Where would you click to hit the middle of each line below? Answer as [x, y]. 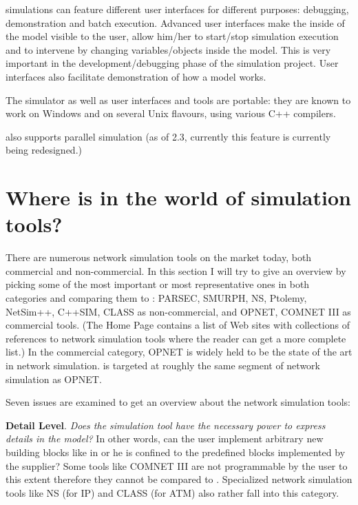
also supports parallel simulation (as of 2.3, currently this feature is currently [168, 136]
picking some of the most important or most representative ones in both [158, 284]
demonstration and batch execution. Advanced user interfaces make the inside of [175, 22]
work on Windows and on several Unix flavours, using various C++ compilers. [171, 113]
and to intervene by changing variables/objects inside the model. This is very [168, 49]
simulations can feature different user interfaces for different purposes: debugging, [177, 9]
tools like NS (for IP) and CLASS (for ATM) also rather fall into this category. [172, 492]
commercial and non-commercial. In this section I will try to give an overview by [176, 270]
